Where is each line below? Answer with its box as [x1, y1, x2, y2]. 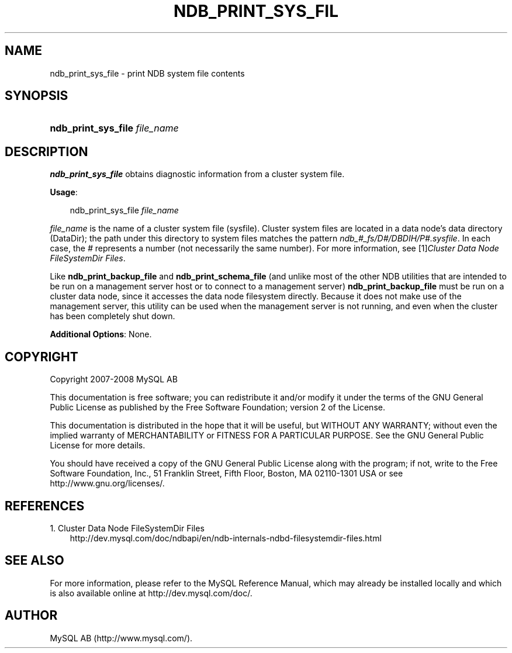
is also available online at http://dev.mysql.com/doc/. [50, 588, 252, 598]
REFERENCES [5, 498, 85, 513]
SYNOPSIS [5, 88, 68, 103]
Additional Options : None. [50, 329, 152, 340]
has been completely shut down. [50, 311, 175, 322]
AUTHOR [5, 608, 58, 623]
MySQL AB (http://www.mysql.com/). [50, 633, 193, 643]
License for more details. [50, 440, 146, 451]
